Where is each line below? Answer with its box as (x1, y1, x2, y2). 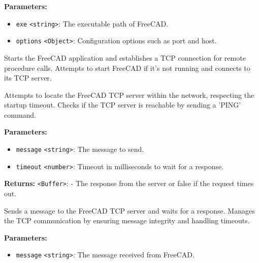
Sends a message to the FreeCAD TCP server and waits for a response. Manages (4, 205, 255, 216)
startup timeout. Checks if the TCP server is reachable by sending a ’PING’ (4, 99, 241, 110)
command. (4, 109, 36, 120)
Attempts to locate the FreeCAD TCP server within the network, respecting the (4, 89, 254, 100)
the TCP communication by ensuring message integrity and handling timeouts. (4, 215, 250, 226)
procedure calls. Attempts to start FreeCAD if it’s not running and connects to (4, 62, 250, 73)
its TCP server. (4, 72, 52, 83)
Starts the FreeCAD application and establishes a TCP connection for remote (4, 52, 246, 63)
